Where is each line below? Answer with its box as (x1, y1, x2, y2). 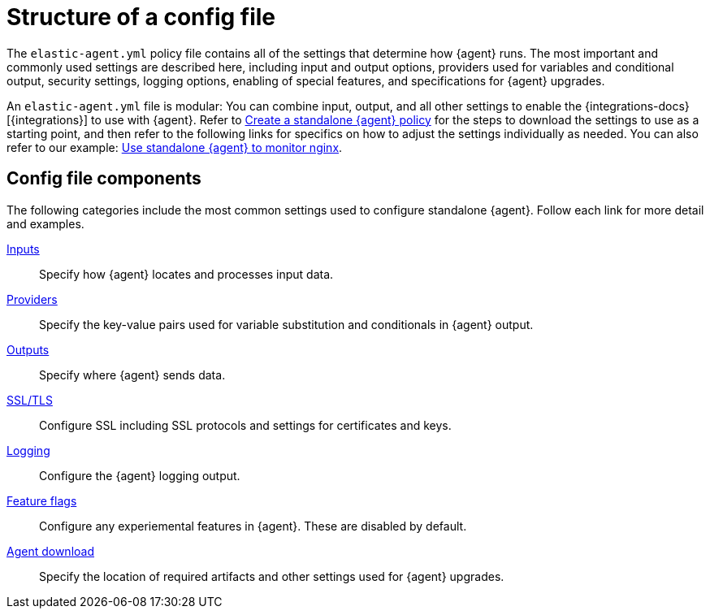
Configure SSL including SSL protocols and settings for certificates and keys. (39, 418, 452, 432)
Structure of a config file (6, 3, 276, 31)
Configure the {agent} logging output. (39, 468, 240, 483)
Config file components (6, 168, 201, 189)
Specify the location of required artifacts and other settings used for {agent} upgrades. (39, 569, 504, 583)
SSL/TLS (6, 392, 53, 407)
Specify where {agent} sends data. (39, 367, 226, 382)
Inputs (6, 241, 40, 256)
